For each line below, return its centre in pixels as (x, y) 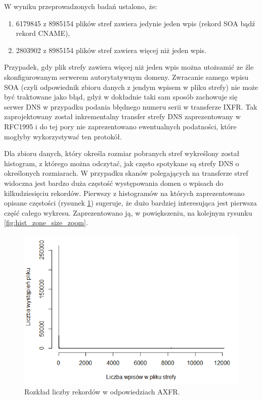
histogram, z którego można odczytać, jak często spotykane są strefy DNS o (122, 163)
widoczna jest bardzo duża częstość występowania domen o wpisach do (114, 183)
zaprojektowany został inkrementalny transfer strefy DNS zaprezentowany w (122, 116)
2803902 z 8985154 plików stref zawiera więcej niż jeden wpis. (111, 50)
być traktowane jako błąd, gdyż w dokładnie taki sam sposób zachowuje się (121, 97)
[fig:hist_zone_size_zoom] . (46, 222)
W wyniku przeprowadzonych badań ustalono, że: (81, 6)
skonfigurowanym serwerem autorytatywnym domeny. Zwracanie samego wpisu (126, 77)
